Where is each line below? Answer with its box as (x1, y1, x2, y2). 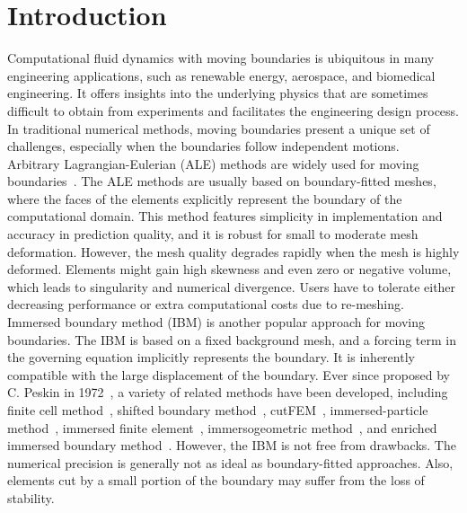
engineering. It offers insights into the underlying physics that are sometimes (7, 84, 428, 102)
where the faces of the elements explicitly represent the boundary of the (7, 189, 402, 208)
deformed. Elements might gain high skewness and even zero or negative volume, (7, 260, 452, 279)
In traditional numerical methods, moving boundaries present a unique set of (7, 119, 430, 137)
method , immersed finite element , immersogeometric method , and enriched (7, 418, 437, 437)
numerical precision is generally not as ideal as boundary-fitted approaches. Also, (7, 453, 454, 472)
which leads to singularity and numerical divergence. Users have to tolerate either (7, 277, 456, 296)
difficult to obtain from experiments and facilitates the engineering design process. (7, 101, 459, 119)
